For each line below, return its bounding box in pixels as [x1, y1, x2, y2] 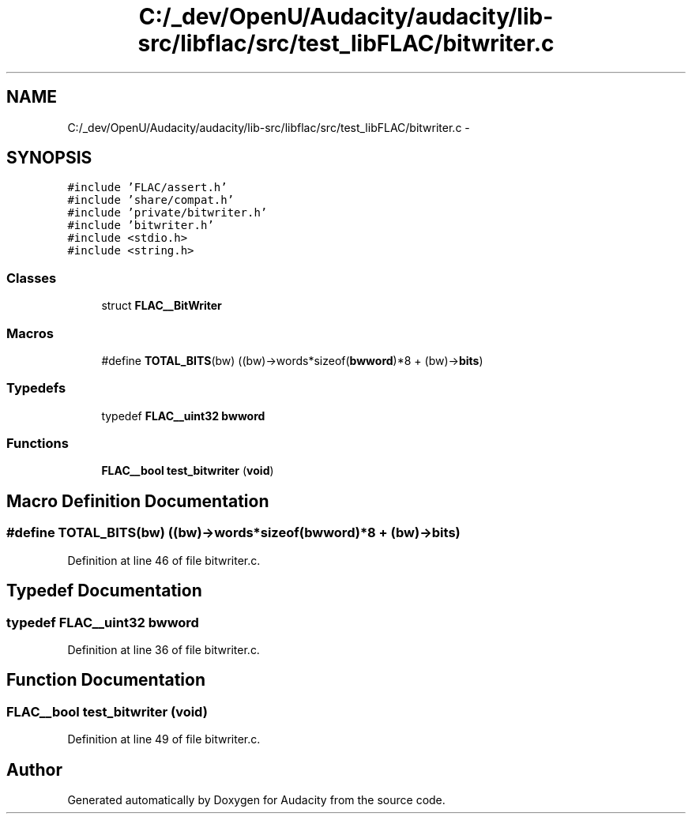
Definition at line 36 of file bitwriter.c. [67, 642, 260, 656]
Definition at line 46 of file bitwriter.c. [67, 553, 261, 567]
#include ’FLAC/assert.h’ [67, 181, 228, 194]
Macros [6, 325, 54, 341]
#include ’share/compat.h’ [67, 194, 235, 207]
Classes [6, 269, 57, 286]
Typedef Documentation [6, 581, 202, 601]
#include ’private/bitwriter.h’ [67, 206, 268, 220]
